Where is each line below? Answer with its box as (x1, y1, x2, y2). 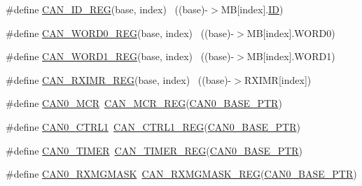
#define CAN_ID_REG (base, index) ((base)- (6, 2, 209, 16)
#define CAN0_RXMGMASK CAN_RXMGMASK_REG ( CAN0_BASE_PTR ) (6, 166, 357, 181)
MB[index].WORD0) (246, 25, 335, 40)
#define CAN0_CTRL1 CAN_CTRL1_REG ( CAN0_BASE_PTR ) (6, 119, 300, 134)
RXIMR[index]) (244, 72, 312, 87)
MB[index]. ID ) (221, 2, 284, 16)
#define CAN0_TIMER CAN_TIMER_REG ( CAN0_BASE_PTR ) (6, 143, 303, 157)
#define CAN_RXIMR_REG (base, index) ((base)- (6, 72, 232, 87)
